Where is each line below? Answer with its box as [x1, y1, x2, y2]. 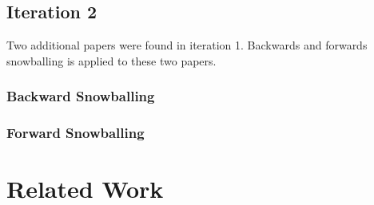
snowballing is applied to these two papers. [6, 52, 217, 69]
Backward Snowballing [6, 86, 155, 106]
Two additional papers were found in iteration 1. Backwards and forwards [6, 37, 368, 53]
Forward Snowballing [6, 123, 145, 143]
